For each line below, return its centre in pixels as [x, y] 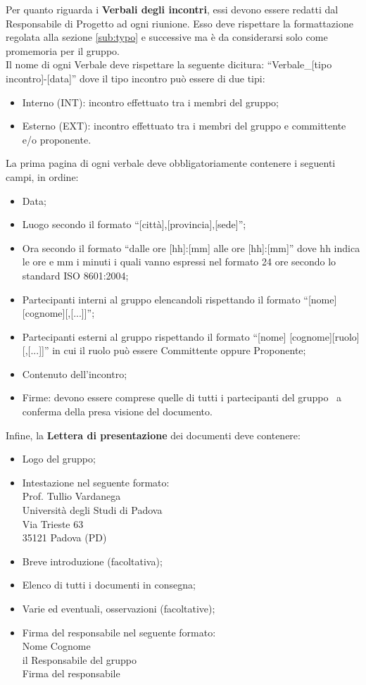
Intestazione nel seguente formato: [96, 482]
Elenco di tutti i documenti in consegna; [109, 585]
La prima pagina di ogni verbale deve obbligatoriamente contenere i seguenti [171, 163]
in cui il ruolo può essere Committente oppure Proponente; [179, 350]
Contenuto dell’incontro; [75, 373]
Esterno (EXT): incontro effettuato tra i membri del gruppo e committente [184, 126]
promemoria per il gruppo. [63, 50]
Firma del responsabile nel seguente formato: [119, 632]
